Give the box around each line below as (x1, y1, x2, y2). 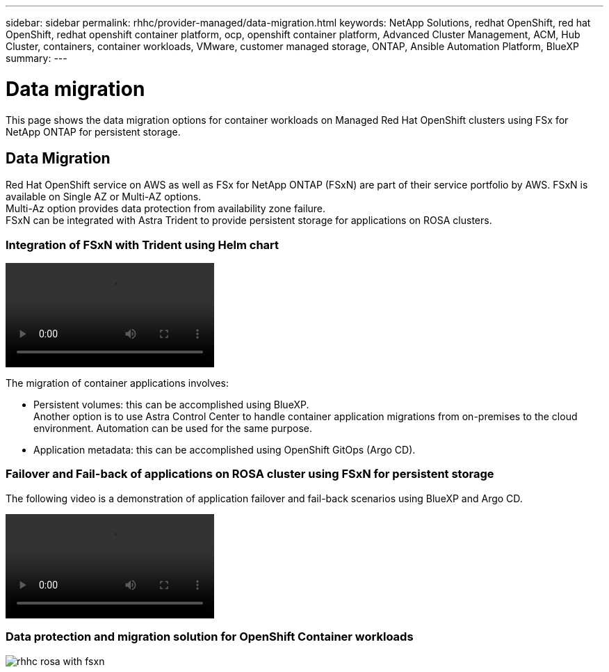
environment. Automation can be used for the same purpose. (33, 422, 312, 435)
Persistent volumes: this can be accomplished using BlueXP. (33, 399, 309, 411)
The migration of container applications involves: (6, 377, 229, 390)
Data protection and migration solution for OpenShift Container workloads (6, 630, 414, 644)
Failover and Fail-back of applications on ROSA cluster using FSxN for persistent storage (6, 467, 494, 481)
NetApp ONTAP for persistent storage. (6, 125, 181, 138)
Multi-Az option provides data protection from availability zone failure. (6, 202, 326, 215)
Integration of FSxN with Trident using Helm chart (6, 237, 279, 252)
